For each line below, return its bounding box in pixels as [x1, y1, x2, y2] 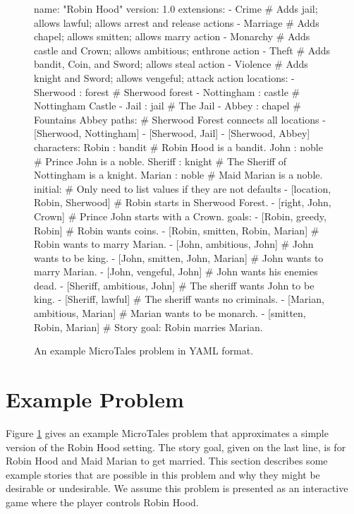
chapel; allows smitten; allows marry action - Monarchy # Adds [34, 29, 310, 44]
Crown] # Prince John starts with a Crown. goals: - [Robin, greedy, [34, 208, 326, 223]
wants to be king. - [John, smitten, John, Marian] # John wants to [34, 250, 324, 265]
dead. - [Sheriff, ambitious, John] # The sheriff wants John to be [34, 277, 315, 292]
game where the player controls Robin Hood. [6, 494, 199, 509]
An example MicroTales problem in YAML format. [34, 343, 254, 358]
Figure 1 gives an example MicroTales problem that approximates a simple [6, 425, 329, 440]
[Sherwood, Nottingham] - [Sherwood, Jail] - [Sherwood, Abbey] [34, 126, 310, 141]
